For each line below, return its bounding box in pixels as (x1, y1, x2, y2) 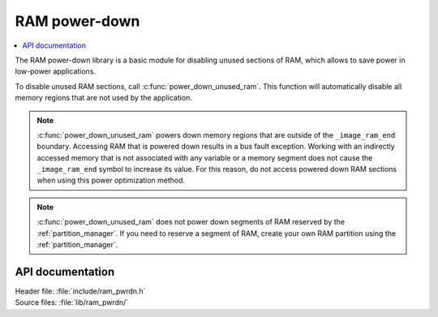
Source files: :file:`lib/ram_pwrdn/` (15, 298, 129, 307)
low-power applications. (15, 66, 97, 76)
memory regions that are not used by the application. (15, 93, 192, 103)
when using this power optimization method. (36, 175, 186, 186)
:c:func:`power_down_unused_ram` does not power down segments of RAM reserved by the (36, 217, 345, 227)
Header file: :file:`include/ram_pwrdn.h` (15, 286, 146, 296)
